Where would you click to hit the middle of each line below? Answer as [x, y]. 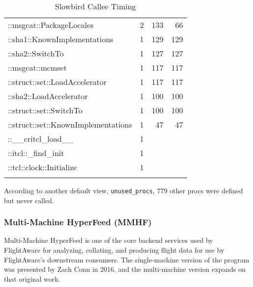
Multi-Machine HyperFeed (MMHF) [78, 222]
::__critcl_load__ [41, 139]
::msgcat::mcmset [38, 67]
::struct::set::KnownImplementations [70, 124]
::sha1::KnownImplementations [61, 39]
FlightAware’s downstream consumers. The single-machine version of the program [127, 259]
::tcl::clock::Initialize [42, 167]
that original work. [32, 278]
